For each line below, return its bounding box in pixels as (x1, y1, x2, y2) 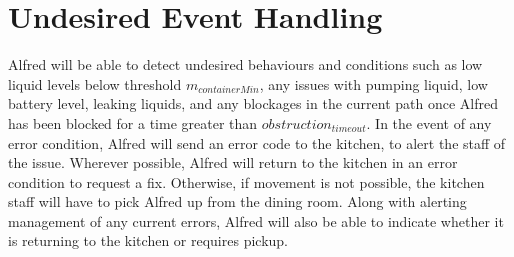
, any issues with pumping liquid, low (259, 73, 488, 94)
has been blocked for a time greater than (8, 112, 258, 133)
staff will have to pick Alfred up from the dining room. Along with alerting (8, 191, 467, 212)
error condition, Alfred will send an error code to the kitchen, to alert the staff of (8, 132, 506, 153)
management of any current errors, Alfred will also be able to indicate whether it (8, 210, 504, 231)
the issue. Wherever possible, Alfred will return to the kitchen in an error (8, 152, 458, 173)
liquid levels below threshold (8, 73, 182, 94)
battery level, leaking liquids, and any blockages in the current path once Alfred (8, 93, 498, 114)
